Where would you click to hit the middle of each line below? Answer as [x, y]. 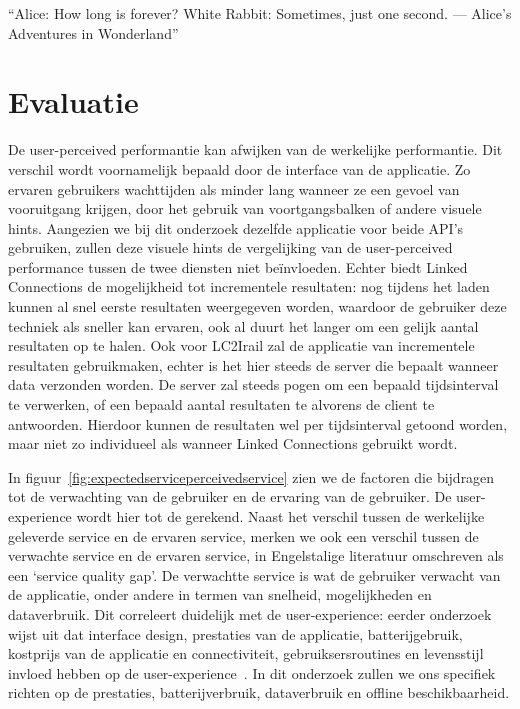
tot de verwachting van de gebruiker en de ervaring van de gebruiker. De [230, 496]
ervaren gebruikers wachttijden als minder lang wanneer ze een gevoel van [234, 188]
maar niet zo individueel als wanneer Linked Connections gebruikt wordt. [233, 443]
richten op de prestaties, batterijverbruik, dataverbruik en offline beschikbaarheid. [259, 692]
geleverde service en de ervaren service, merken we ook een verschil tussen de [243, 535]
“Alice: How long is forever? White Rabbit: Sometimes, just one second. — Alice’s [260, 13]
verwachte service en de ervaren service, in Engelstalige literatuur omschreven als [256, 555]
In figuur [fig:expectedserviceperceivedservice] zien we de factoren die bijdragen [251, 476]
